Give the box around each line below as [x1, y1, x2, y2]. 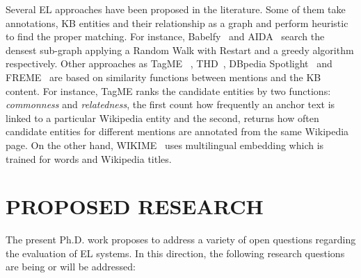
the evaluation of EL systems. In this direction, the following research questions [6, 245, 345, 260]
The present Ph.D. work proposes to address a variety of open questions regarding [6, 232, 356, 247]
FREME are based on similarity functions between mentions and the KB [6, 69, 321, 84]
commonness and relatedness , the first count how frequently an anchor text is [6, 97, 335, 112]
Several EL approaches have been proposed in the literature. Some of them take [6, 2, 346, 16]
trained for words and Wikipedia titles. [6, 151, 172, 166]
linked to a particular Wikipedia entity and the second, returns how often [6, 110, 319, 125]
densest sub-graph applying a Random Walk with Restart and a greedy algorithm [6, 42, 354, 57]
